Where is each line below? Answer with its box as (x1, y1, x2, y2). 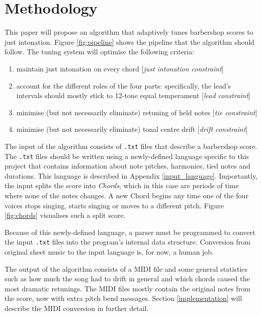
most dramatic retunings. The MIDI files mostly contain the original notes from (5, 283, 250, 293)
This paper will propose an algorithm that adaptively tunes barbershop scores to (5, 27, 253, 37)
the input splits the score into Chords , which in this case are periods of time (5, 180, 239, 191)
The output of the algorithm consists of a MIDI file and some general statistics (5, 263, 248, 274)
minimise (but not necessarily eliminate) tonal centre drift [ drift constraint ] (16, 124, 248, 134)
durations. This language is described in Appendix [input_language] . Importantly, (5, 170, 257, 181)
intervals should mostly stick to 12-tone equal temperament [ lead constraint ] (16, 90, 250, 101)
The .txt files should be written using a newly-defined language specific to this (5, 150, 249, 161)
